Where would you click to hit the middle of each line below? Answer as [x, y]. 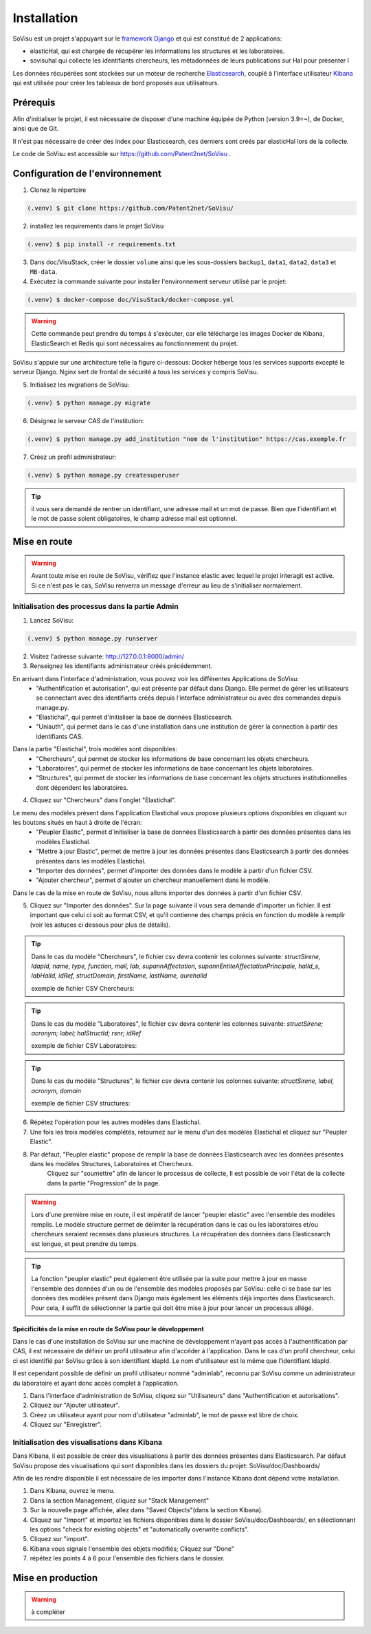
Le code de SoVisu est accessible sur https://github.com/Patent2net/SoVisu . [122, 154]
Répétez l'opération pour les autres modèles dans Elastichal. [115, 1122]
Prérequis [34, 102]
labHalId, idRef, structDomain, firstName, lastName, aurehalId [119, 976]
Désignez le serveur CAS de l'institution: [87, 420]
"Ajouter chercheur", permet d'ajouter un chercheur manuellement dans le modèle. [153, 880]
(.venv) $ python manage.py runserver [92, 638]
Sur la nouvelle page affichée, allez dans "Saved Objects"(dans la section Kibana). [147, 1510]
